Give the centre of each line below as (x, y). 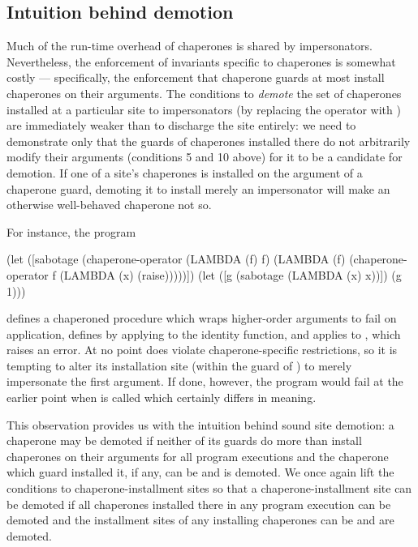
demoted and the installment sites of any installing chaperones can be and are (200, 520)
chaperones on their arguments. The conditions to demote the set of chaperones (204, 93)
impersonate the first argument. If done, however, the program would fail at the (205, 381)
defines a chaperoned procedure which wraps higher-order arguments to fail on (202, 318)
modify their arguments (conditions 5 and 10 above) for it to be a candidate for (205, 157)
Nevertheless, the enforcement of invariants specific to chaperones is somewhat (201, 61)
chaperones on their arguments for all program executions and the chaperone (198, 456)
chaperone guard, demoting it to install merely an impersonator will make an (198, 188)
